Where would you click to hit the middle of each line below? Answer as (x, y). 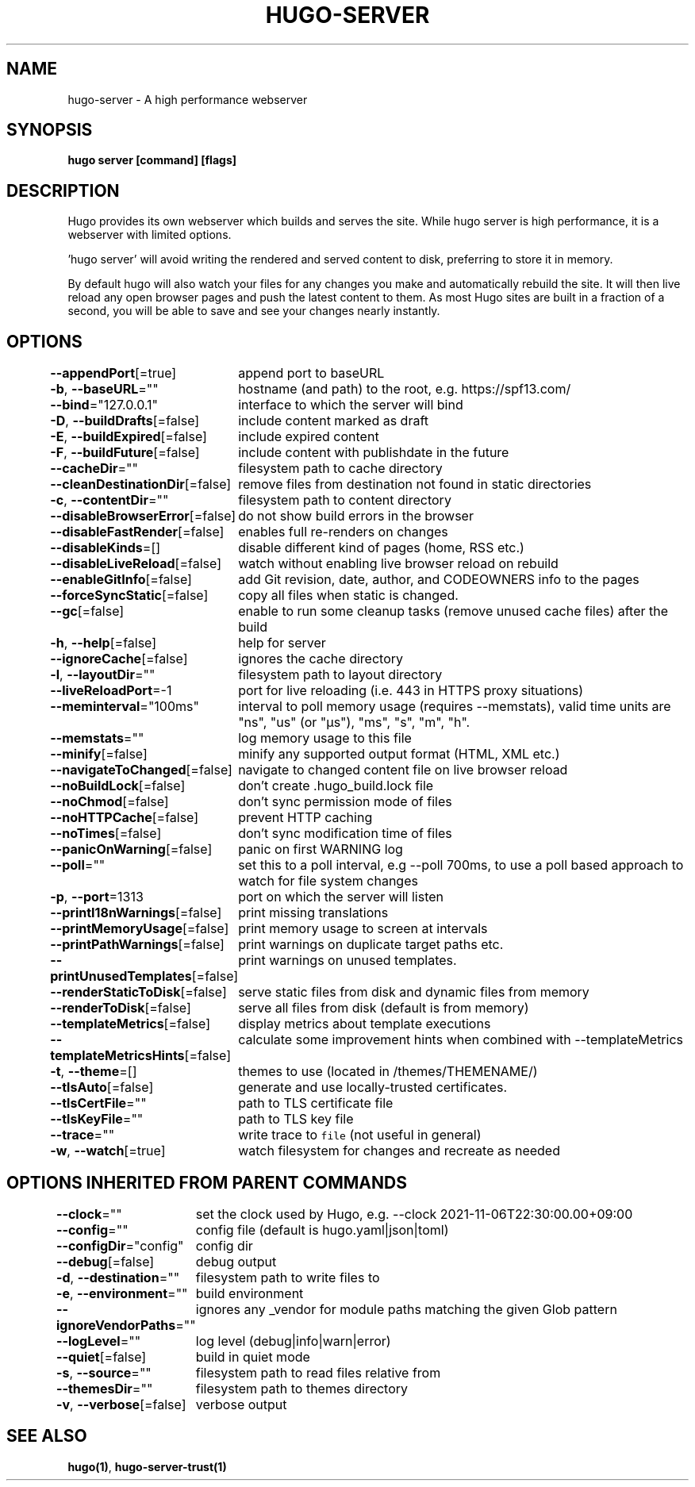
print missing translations (313, 913)
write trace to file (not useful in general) (360, 1135)
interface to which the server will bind (351, 405)
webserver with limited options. (150, 235)
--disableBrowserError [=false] (143, 516)
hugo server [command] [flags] (152, 160)
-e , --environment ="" (122, 1293)
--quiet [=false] (101, 1356)
